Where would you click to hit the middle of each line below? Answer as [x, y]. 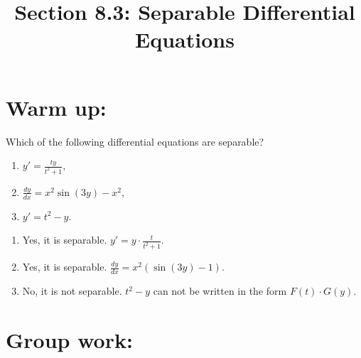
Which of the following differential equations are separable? [135, 141]
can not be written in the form [220, 291]
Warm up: [56, 107]
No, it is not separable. [72, 291]
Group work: [69, 339]
